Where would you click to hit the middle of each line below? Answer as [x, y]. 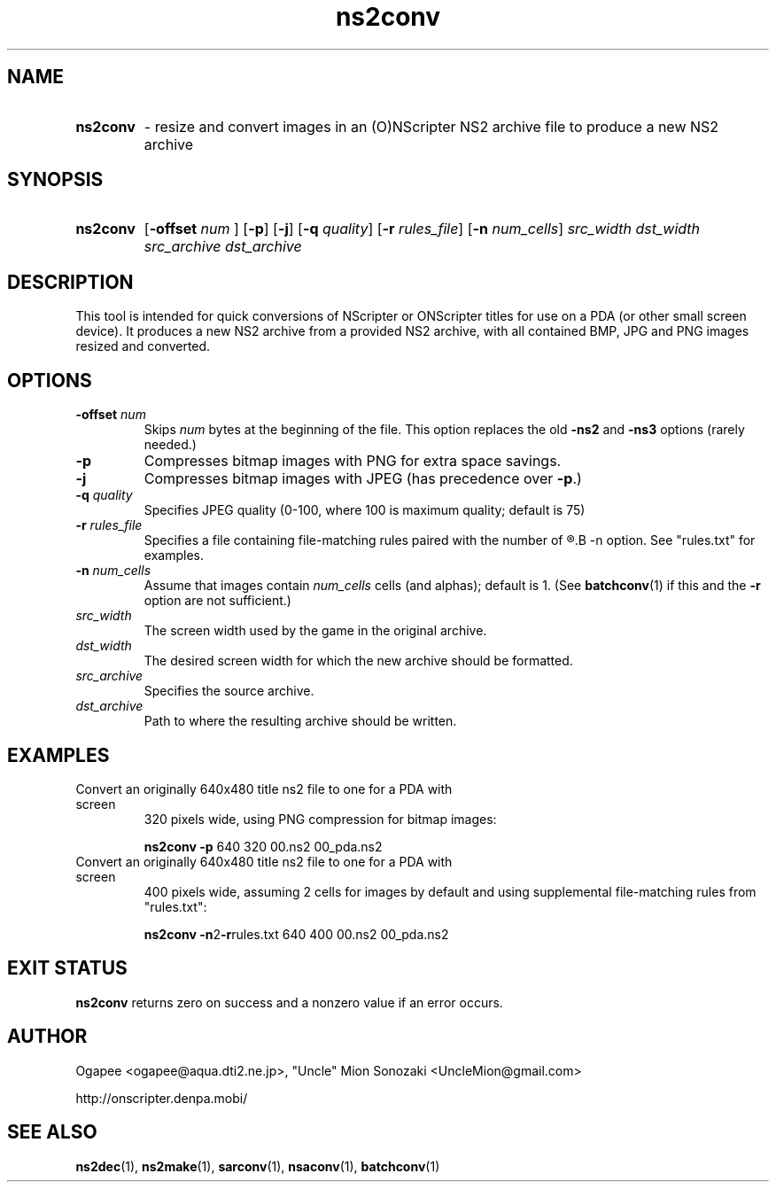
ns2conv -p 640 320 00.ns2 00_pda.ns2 [263, 846]
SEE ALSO [52, 1132]
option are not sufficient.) [217, 601]
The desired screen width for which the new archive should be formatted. [358, 661]
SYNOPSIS [55, 180]
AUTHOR [47, 1037]
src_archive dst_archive [223, 247]
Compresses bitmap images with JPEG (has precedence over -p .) [363, 479]
